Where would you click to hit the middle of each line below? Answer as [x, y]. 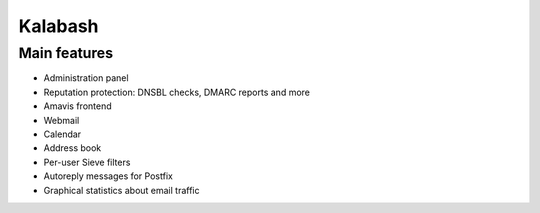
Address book [72, 148]
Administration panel [86, 78]
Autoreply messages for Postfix [108, 176]
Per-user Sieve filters [87, 162]
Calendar [62, 134]
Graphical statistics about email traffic [121, 190]
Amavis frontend [77, 106]
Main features [66, 53]
